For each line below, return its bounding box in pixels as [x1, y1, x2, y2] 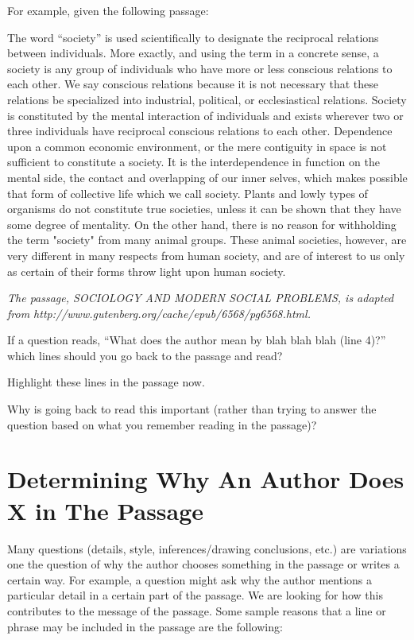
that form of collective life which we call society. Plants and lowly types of [7, 184, 368, 201]
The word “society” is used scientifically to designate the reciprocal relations [7, 29, 379, 45]
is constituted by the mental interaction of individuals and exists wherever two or [7, 107, 404, 123]
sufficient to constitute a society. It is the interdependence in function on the [7, 153, 380, 170]
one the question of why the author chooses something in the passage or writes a [7, 556, 400, 572]
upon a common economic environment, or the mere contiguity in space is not [7, 138, 387, 154]
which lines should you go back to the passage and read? [7, 347, 283, 363]
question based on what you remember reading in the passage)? [7, 416, 317, 432]
